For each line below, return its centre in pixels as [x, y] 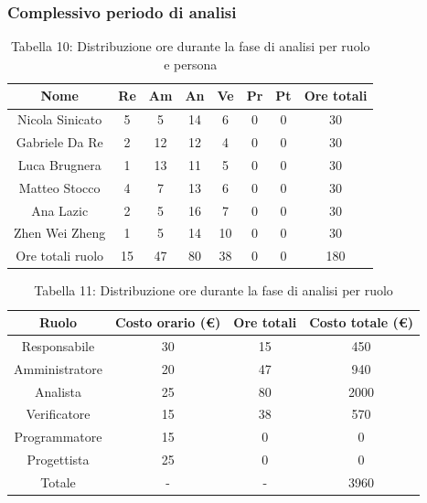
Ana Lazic [60, 210]
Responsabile [58, 345]
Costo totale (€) [362, 322]
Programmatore [58, 437]
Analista [58, 391]
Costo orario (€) [168, 322]
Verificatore [58, 414]
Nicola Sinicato [60, 119]
